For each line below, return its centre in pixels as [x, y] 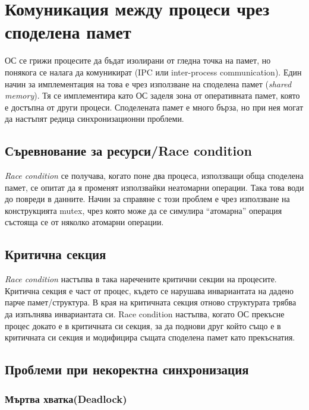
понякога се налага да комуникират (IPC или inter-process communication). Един [153, 72]
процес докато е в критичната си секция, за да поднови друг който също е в [143, 325]
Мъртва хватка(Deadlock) [66, 398]
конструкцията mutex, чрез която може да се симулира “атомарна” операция [144, 210]
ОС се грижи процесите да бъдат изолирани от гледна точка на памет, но [138, 60]
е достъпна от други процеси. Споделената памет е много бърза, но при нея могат [154, 107]
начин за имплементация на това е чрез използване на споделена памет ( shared [148, 83]
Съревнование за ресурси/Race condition [128, 151]
